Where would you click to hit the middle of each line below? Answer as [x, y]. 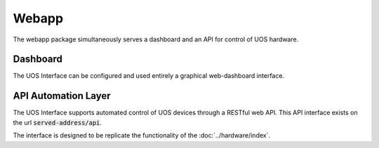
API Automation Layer [62, 96]
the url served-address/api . [57, 122]
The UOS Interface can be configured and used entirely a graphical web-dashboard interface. [148, 76]
